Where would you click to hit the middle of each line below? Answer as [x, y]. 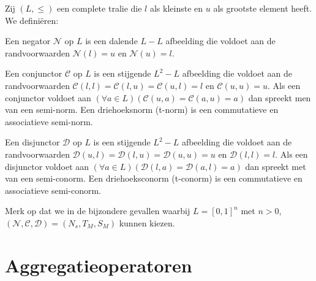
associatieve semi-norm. [49, 121]
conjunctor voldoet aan [48, 97]
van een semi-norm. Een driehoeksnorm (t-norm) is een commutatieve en [142, 110]
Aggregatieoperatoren [99, 265]
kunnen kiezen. [147, 222]
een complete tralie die [99, 8]
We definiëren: [32, 20]
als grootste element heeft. [263, 8]
